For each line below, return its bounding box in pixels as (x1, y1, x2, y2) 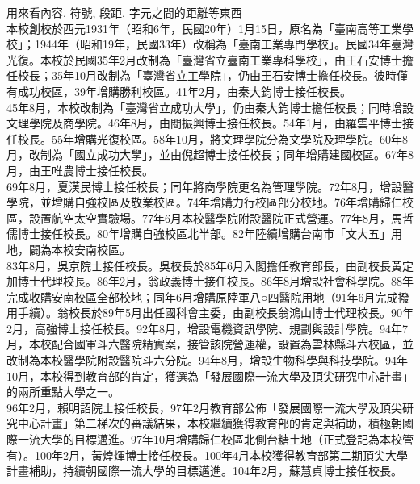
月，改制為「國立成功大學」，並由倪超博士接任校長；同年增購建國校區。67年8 (6, 146, 414, 163)
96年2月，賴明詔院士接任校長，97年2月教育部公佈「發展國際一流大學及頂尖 (6, 398, 402, 415)
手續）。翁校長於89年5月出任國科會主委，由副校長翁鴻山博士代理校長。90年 (17, 304, 414, 321)
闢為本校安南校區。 (28, 240, 131, 257)
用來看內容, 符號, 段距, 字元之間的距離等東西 (6, 4, 242, 20)
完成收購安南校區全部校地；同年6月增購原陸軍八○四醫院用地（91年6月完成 (6, 288, 398, 305)
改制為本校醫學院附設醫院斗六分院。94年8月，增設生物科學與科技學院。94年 (6, 352, 408, 369)
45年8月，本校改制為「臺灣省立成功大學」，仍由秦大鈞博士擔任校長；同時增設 (6, 98, 414, 115)
